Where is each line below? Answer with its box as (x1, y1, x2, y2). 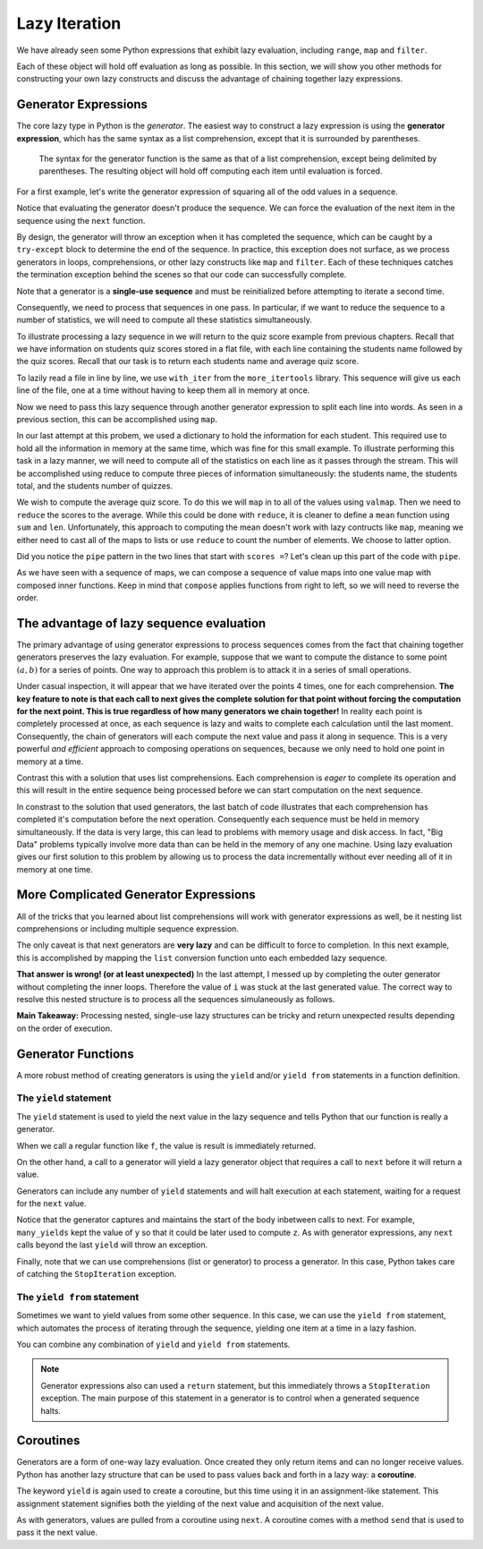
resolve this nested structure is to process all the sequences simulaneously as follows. (16, 993, 335, 1004)
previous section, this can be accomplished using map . (16, 414, 218, 425)
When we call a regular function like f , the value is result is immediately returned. (16, 1140, 317, 1151)
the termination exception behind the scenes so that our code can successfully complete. (16, 269, 347, 280)
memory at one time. (16, 864, 93, 874)
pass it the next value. (16, 1527, 98, 1538)
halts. (40, 1405, 62, 1416)
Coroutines (16, 1433, 80, 1449)
